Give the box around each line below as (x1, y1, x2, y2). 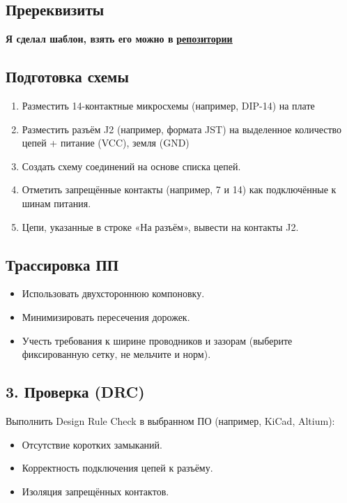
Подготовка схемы (6, 66, 129, 87)
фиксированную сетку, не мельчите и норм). (22, 347, 211, 361)
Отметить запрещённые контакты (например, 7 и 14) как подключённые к (22, 182, 337, 197)
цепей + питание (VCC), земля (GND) (22, 135, 190, 150)
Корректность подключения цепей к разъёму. (22, 460, 213, 475)
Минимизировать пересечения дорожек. (22, 309, 190, 324)
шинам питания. (22, 195, 91, 210)
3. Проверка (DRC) (6, 381, 145, 403)
